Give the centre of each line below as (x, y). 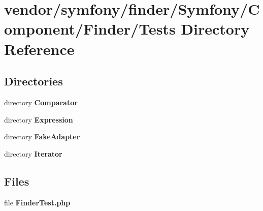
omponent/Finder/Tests (90, 29)
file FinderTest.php (37, 202)
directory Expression (39, 119)
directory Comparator (41, 102)
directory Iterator (33, 153)
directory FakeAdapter (42, 137)
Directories (34, 81)
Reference (39, 49)
